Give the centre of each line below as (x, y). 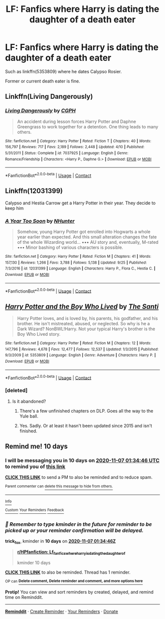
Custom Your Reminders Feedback (35, 510)
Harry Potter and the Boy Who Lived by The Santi (82, 306)
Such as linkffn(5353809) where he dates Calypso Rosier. (63, 71)
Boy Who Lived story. (39, 334)
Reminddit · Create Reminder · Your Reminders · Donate (62, 612)
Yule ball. (29, 416)
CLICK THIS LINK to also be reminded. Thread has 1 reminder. (68, 572)
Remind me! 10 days (36, 446)
